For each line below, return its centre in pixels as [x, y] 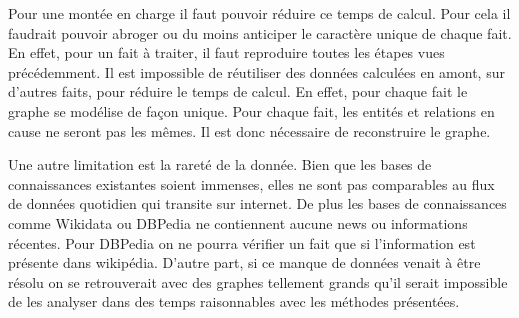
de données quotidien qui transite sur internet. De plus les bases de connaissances [257, 203]
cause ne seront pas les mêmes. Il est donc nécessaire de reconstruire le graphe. [249, 130]
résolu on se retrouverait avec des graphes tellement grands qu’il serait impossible [258, 281]
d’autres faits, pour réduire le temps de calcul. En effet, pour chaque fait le [238, 91]
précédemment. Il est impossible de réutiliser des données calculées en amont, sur [256, 71]
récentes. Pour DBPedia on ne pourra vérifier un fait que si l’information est [242, 242]
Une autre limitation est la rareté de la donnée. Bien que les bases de [220, 164]
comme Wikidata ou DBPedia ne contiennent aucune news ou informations [238, 222]
